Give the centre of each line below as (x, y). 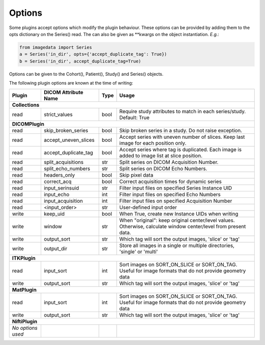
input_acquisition (64, 201)
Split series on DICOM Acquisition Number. (169, 162)
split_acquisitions (64, 162)
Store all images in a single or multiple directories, (177, 246)
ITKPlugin (24, 258)
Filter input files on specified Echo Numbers (170, 194)
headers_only (60, 175)
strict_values (58, 115)
